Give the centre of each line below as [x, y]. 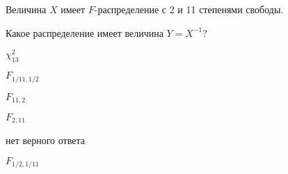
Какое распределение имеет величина [85, 32]
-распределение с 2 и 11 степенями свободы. [189, 9]
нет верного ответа [45, 140]
